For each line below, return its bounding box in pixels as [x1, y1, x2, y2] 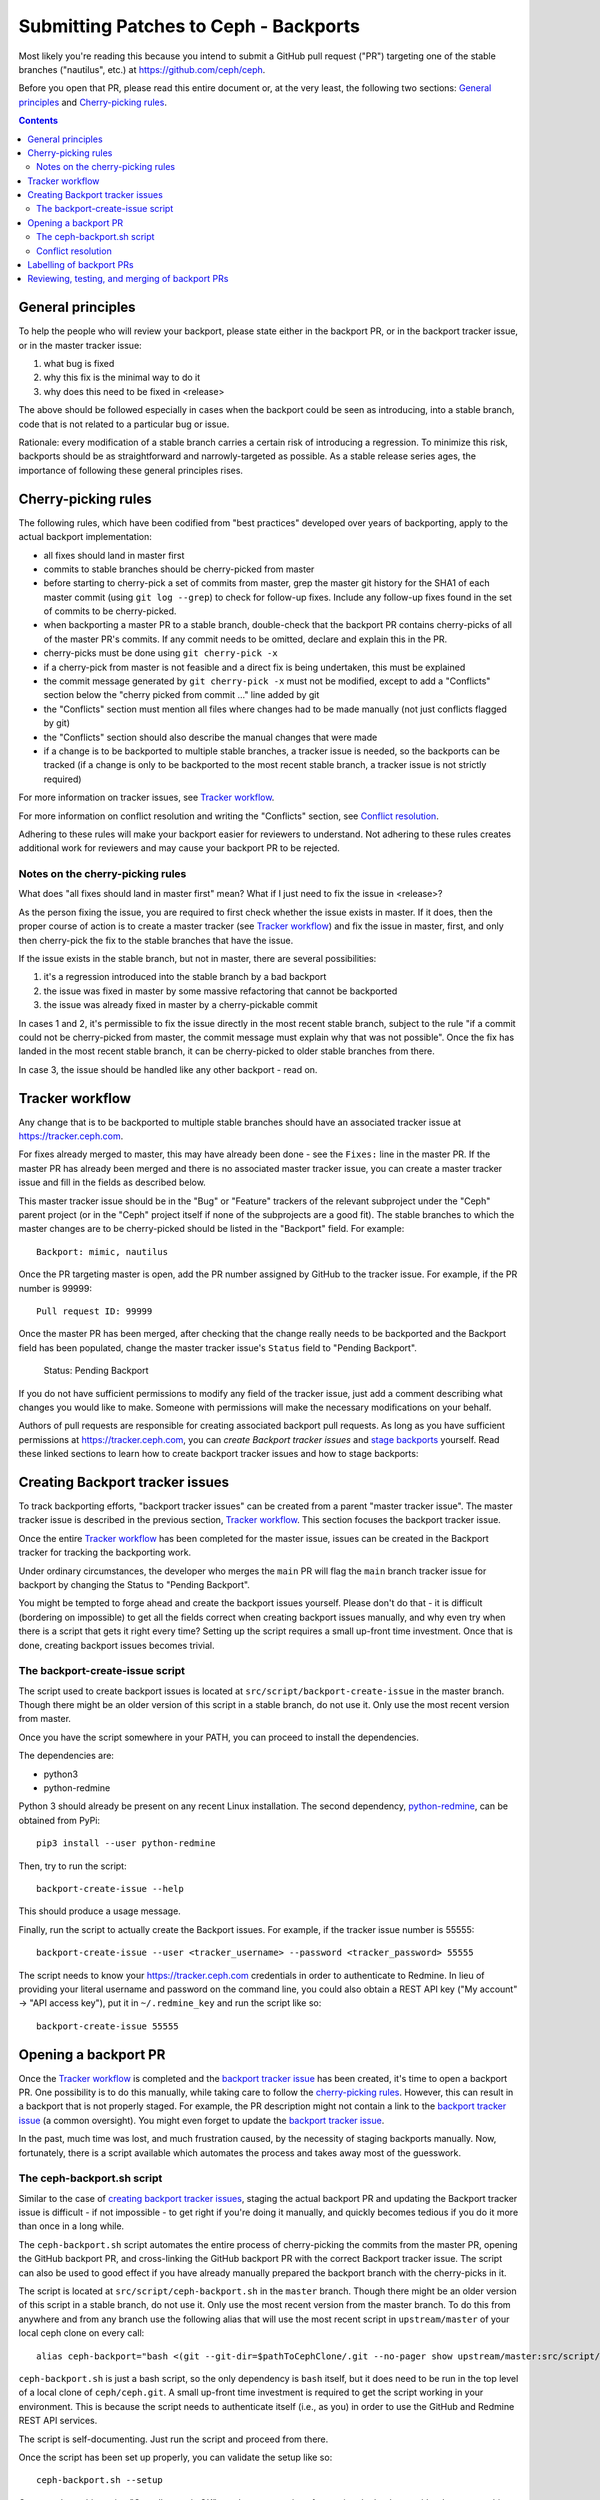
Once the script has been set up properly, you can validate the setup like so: [18, 2451, 333, 2463]
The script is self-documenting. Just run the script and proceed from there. [18, 2433, 329, 2445]
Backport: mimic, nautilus [36, 1246, 169, 1257]
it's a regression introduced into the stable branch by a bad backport [43, 971, 327, 983]
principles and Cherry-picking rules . [18, 96, 167, 108]
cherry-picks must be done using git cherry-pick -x [43, 647, 279, 659]
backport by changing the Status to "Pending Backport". [18, 1578, 250, 1590]
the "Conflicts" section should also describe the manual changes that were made [43, 731, 378, 743]
